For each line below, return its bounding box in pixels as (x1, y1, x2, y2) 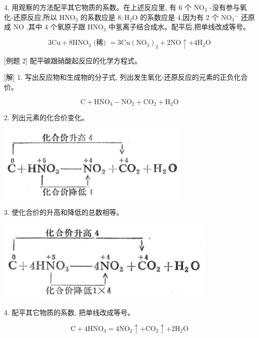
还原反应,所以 (13, 11, 57, 22)
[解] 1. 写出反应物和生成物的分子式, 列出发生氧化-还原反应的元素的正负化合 (4, 72, 248, 82)
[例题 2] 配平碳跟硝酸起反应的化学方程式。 (4, 55, 142, 65)
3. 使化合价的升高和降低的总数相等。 (4, 207, 124, 217)
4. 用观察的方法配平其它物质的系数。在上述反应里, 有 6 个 (4, 2, 192, 12)
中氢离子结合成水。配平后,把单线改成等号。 (108, 21, 250, 32)
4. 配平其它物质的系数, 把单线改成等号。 (4, 307, 135, 317)
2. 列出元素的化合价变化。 (4, 112, 89, 123)
